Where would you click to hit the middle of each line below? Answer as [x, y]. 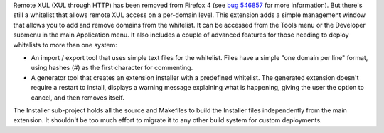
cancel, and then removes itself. [78, 97]
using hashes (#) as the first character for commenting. [112, 68]
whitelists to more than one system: [65, 45]
